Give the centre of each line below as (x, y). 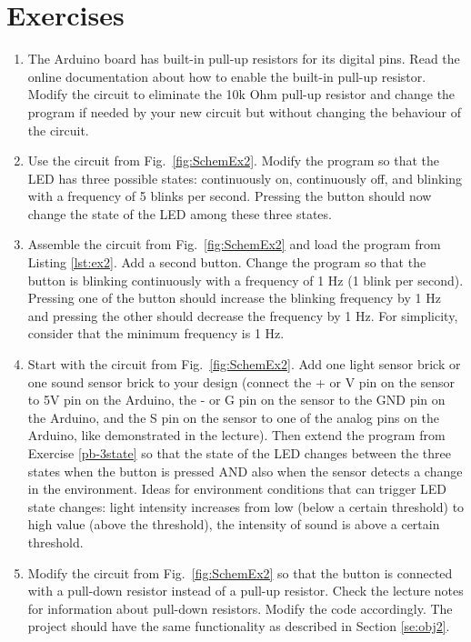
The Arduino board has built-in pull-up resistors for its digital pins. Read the (244, 59)
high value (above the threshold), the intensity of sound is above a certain (234, 524)
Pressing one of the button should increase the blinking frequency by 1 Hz (234, 298)
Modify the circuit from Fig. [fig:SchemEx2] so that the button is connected (240, 572)
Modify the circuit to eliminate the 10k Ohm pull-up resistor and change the (241, 94)
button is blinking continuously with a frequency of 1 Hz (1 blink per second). (246, 280)
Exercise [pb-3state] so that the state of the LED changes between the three (239, 453)
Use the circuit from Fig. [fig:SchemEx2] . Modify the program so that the (234, 160)
